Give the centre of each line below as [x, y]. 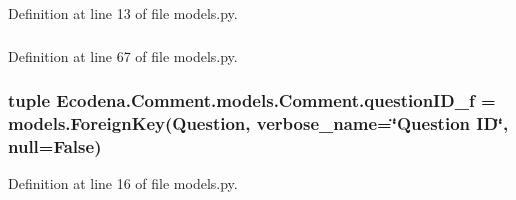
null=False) [55, 145]
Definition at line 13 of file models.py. [123, 13]
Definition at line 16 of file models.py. [123, 183]
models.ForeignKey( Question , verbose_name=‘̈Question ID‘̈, [258, 122]
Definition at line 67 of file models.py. [123, 55]
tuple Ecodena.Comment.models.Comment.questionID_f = [252, 100]
